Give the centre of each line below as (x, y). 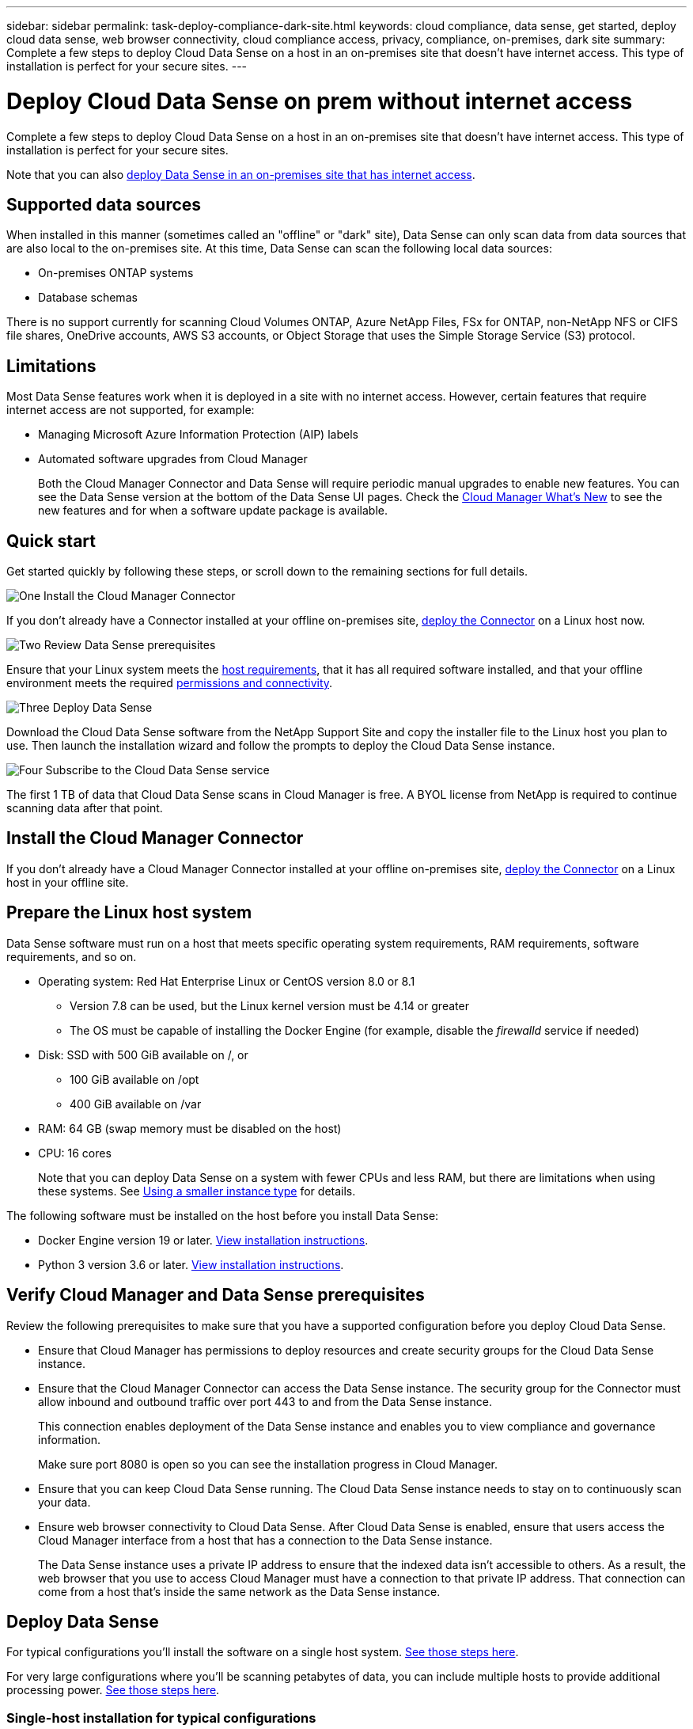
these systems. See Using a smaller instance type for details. (197, 1191)
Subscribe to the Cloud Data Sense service (157, 770)
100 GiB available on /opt (134, 1079)
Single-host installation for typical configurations (161, 1718)
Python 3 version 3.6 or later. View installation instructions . (191, 1264)
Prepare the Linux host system (129, 913)
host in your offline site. (68, 882)
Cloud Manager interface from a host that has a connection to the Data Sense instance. (265, 1540)
